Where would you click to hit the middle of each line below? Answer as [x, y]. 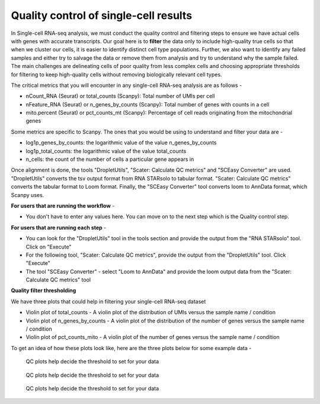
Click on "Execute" [49, 247]
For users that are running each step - [59, 227]
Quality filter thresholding [44, 290]
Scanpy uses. [28, 195]
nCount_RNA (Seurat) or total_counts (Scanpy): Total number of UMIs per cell [120, 96]
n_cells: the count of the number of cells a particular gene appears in [110, 159]
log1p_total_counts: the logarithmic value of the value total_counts [106, 151]
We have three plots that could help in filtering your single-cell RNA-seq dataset [108, 301]
